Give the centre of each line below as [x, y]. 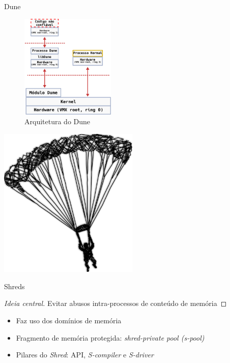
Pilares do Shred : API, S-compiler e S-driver [85, 355]
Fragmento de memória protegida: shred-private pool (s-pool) [110, 337]
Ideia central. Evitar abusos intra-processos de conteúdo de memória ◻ [116, 303]
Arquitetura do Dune [57, 121]
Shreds [15, 286]
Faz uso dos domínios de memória [69, 320]
